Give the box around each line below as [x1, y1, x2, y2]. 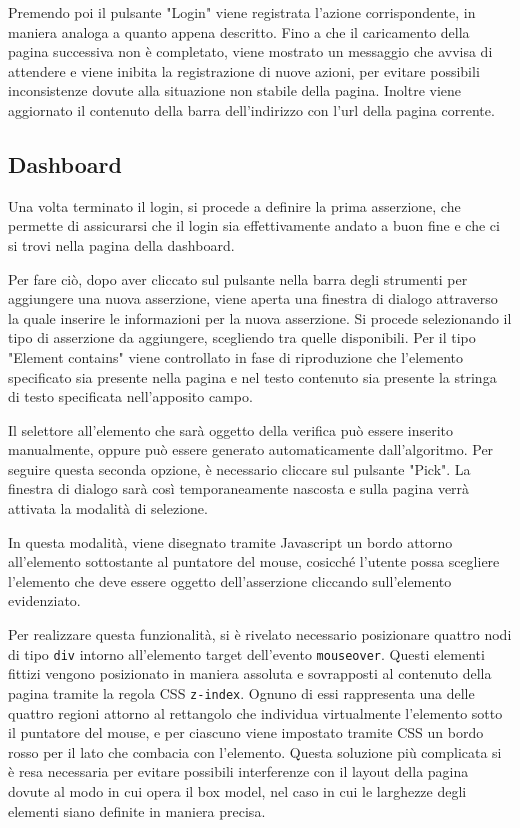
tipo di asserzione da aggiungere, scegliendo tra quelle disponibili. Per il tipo [8, 327, 476, 348]
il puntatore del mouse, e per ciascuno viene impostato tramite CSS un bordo [8, 722, 484, 743]
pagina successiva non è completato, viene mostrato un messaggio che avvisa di [8, 41, 493, 62]
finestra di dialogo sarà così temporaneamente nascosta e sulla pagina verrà [8, 478, 470, 499]
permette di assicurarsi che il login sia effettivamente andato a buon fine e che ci [8, 215, 500, 236]
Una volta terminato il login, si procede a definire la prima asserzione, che [8, 195, 461, 216]
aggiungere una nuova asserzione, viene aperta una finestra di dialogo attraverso [8, 288, 498, 309]
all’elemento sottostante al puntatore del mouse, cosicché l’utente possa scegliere [8, 551, 500, 572]
